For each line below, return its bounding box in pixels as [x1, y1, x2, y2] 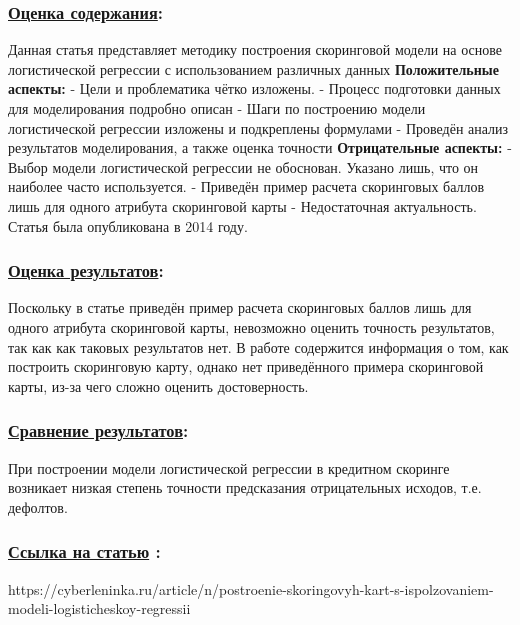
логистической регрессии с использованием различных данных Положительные [8, 58, 499, 79]
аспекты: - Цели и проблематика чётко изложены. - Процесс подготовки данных [8, 78, 501, 99]
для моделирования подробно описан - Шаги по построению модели [8, 98, 426, 118]
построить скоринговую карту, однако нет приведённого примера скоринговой [8, 356, 484, 377]
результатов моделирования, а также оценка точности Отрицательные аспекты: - [8, 137, 512, 158]
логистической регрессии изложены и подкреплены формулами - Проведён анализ [8, 117, 509, 138]
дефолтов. [8, 496, 68, 517]
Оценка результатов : [8, 258, 164, 283]
